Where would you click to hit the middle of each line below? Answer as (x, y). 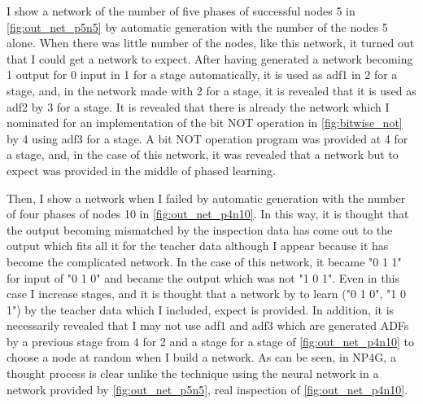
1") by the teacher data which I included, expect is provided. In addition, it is (201, 309)
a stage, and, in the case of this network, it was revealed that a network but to (203, 154)
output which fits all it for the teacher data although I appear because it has (198, 246)
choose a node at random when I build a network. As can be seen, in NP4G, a (201, 357)
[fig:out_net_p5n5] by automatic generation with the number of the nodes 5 (197, 26)
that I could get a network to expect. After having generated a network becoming (210, 58)
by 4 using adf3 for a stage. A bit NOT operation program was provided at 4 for (207, 138)
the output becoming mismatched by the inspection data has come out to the (200, 229)
